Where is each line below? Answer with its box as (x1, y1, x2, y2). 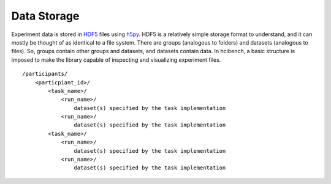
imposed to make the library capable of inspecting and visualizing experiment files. (11, 56, 221, 64)
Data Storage (11, 9, 80, 23)
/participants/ (22, 70, 68, 78)
